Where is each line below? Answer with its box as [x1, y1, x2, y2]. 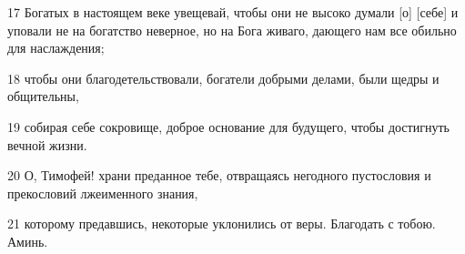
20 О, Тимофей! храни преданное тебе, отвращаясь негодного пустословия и [7, 166, 431, 185]
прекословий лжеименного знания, [7, 183, 198, 202]
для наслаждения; [7, 38, 105, 57]
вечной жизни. [7, 135, 87, 154]
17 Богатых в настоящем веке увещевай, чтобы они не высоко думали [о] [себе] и [7, 3, 459, 21]
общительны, [7, 86, 79, 106]
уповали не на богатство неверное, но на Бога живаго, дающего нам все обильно [7, 20, 457, 39]
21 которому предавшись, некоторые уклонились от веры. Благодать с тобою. [7, 214, 436, 233]
